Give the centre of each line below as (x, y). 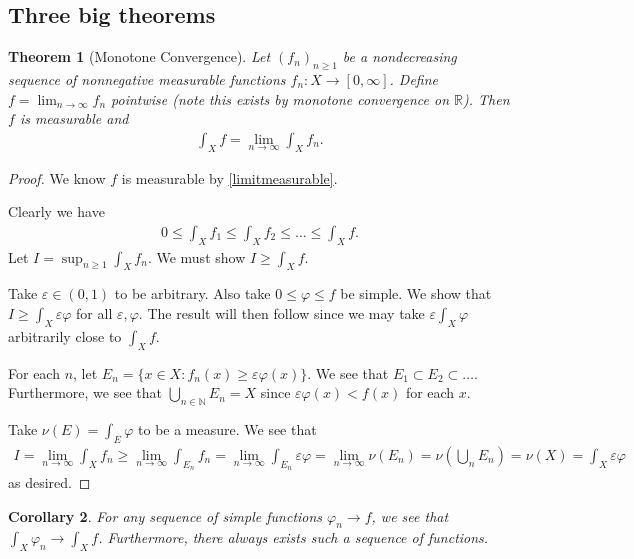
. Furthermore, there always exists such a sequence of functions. (293, 537)
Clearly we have (56, 211)
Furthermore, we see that (85, 392)
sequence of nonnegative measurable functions (147, 79)
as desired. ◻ (49, 482)
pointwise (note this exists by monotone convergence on (280, 98)
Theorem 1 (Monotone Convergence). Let (139, 56)
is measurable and (74, 118)
